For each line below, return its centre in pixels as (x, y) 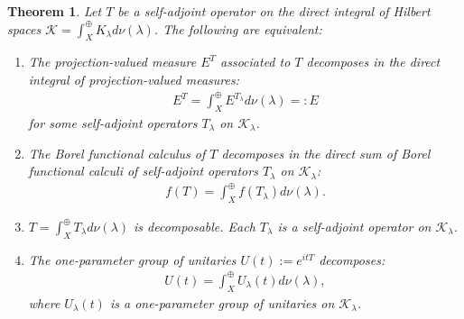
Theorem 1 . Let (55, 11)
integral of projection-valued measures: (134, 79)
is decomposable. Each (195, 227)
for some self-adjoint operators (113, 122)
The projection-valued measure (112, 62)
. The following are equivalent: (238, 28)
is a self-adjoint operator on (354, 227)
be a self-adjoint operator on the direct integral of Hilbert (274, 11)
